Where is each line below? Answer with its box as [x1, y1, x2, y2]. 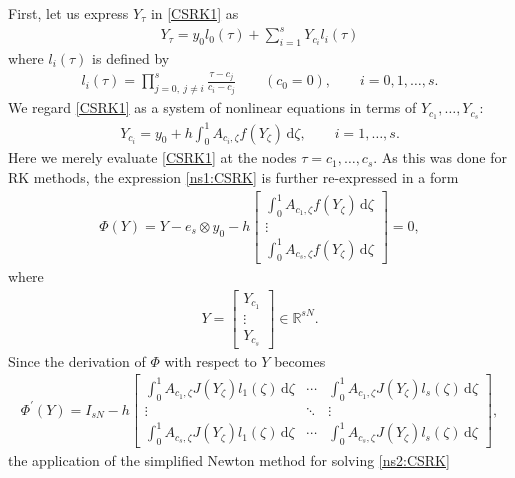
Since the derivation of [8, 350, 146, 371]
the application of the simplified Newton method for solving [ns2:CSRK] [8, 450, 450, 471]
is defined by [92, 47, 170, 68]
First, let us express [8, 3, 129, 23]
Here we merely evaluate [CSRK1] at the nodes [8, 147, 297, 168]
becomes [274, 350, 326, 371]
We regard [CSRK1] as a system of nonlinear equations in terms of [8, 97, 417, 118]
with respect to [164, 350, 257, 371]
